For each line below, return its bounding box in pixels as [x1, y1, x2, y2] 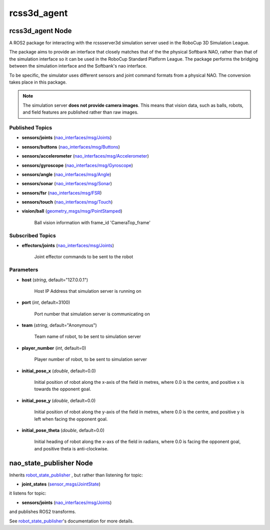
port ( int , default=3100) [21, 299, 70, 305]
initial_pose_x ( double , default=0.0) [21, 368, 96, 374]
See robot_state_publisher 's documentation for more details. [9, 518, 134, 524]
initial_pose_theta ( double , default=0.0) [21, 427, 105, 433]
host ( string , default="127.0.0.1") [21, 277, 88, 283]
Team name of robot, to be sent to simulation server [34, 333, 141, 340]
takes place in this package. [9, 79, 67, 85]
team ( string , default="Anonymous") [21, 322, 97, 328]
